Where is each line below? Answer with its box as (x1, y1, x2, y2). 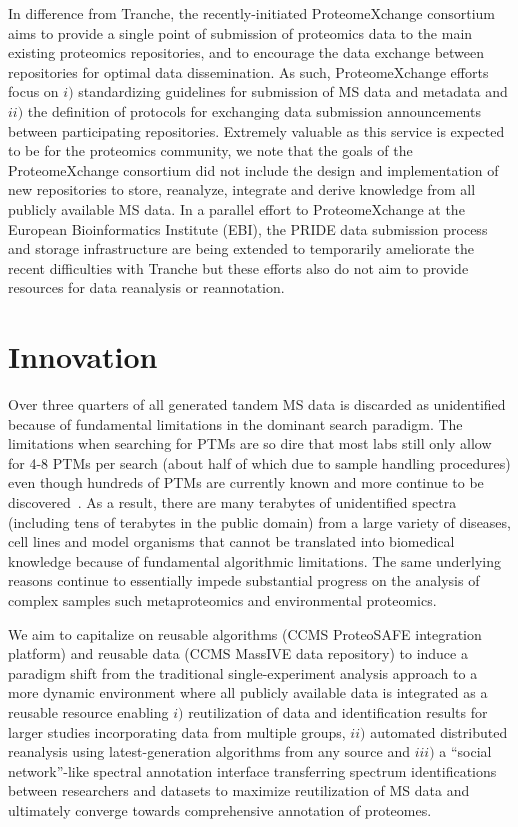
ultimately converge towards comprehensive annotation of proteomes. (8, 799, 432, 820)
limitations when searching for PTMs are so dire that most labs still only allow (8, 433, 492, 454)
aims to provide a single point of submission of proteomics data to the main (8, 22, 473, 43)
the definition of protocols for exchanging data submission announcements (27, 100, 481, 121)
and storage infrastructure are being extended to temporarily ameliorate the (8, 238, 474, 259)
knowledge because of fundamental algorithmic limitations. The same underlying (8, 550, 502, 571)
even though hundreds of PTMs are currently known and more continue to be (8, 472, 484, 493)
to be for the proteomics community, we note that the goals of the (8, 140, 413, 161)
